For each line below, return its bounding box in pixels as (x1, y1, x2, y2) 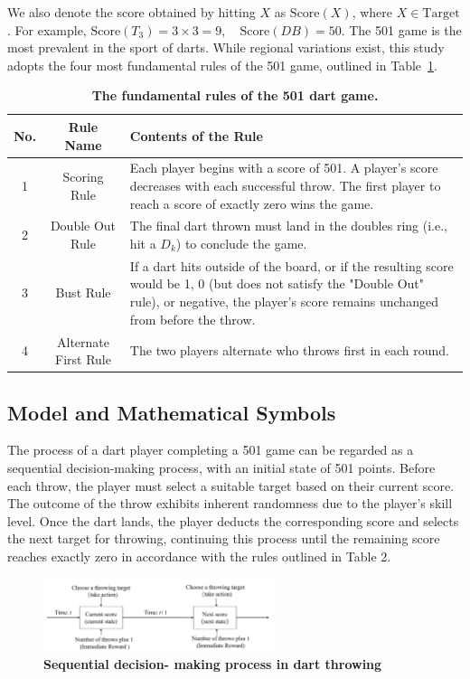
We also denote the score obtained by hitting (7, 3, 256, 21)
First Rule (55, 350, 111, 369)
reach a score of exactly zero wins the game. (129, 193, 374, 212)
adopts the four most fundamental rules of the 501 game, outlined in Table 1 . (7, 55, 437, 74)
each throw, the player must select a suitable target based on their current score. (7, 476, 455, 495)
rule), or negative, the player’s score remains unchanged (129, 292, 438, 311)
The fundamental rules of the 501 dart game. (91, 86, 379, 105)
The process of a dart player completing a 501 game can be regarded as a (7, 440, 414, 459)
